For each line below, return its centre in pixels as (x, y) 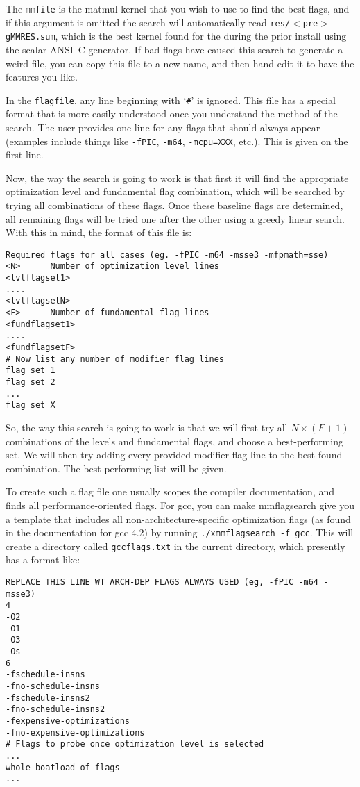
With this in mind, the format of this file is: (99, 232)
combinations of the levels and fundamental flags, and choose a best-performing (174, 441)
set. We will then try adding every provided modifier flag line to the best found (174, 455)
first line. (25, 155)
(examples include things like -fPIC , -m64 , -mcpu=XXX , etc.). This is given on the (177, 141)
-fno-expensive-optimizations (75, 732)
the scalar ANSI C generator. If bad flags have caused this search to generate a (174, 49)
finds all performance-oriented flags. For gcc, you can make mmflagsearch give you (180, 505)
